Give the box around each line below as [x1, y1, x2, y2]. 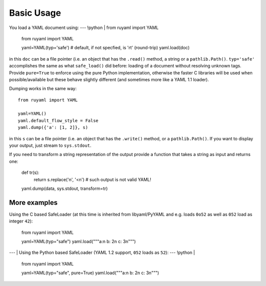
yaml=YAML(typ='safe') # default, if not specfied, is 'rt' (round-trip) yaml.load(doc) [21, 45, 190, 51]
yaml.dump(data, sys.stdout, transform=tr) [21, 185, 108, 191]
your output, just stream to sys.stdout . [9, 143, 92, 149]
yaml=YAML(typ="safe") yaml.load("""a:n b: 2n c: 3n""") [21, 239, 136, 245]
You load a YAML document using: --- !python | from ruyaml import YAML [9, 25, 159, 31]
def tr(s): [21, 170, 39, 176]
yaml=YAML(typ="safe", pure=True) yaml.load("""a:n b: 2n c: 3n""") [21, 270, 160, 276]
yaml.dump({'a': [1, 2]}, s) [18, 125, 88, 130]
